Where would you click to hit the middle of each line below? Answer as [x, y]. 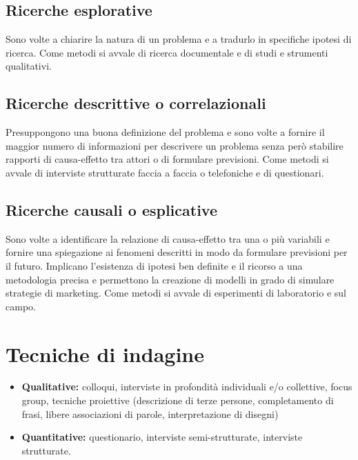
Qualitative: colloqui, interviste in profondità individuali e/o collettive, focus [187, 387]
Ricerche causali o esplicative [111, 209]
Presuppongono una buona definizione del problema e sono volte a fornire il [165, 132]
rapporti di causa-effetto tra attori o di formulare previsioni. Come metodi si [167, 159]
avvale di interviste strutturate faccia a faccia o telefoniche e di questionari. [165, 172]
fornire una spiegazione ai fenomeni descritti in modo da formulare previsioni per [177, 252]
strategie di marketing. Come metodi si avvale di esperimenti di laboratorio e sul [176, 293]
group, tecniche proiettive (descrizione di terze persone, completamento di [178, 400]
